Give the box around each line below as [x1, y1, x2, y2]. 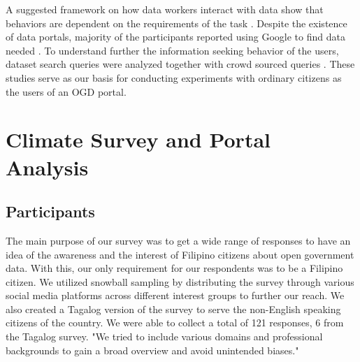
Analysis [6, 152, 89, 181]
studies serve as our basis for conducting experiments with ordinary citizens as [6, 70, 342, 85]
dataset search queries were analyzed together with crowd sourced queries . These [6, 57, 355, 71]
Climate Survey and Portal [6, 125, 271, 154]
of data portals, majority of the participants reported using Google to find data [6, 29, 345, 44]
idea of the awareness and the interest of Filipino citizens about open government [6, 247, 354, 261]
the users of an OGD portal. [6, 84, 127, 99]
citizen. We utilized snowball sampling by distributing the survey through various [6, 274, 354, 289]
